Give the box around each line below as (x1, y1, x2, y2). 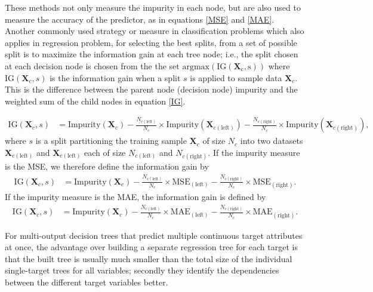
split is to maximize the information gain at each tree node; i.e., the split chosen (5, 48, 298, 60)
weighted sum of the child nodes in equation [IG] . (5, 94, 186, 107)
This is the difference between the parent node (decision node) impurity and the (5, 83, 298, 96)
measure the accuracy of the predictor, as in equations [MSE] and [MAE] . (5, 13, 275, 25)
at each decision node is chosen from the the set (5, 59, 180, 72)
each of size (84, 146, 126, 158)
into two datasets (240, 134, 303, 147)
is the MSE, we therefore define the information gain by (5, 160, 209, 173)
